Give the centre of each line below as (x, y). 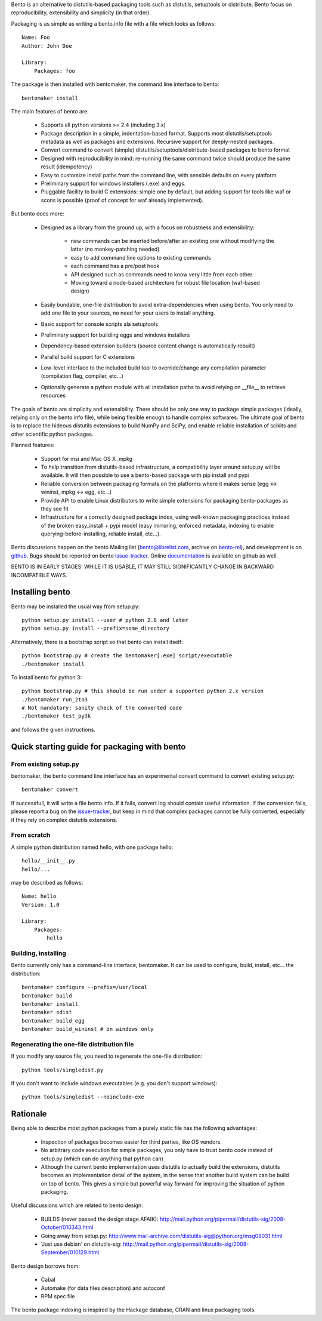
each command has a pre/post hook (115, 266)
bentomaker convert (50, 790)
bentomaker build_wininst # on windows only (88, 1029)
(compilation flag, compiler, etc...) (82, 376)
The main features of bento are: (50, 111)
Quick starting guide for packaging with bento (98, 746)
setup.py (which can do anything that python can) (102, 1159)
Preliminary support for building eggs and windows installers (115, 335)
